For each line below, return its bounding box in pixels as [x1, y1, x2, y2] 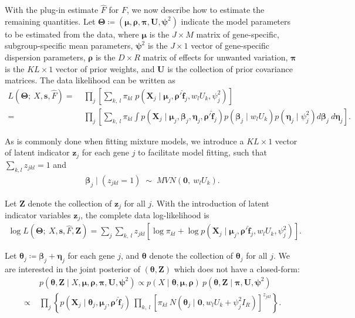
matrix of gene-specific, [196, 28, 279, 40]
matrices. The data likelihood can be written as [5, 74, 175, 86]
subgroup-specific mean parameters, [5, 39, 133, 52]
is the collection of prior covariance [167, 62, 293, 75]
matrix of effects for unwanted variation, [143, 51, 288, 63]
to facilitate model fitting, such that [138, 146, 267, 158]
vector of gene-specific [191, 39, 269, 52]
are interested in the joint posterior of [5, 263, 140, 275]
